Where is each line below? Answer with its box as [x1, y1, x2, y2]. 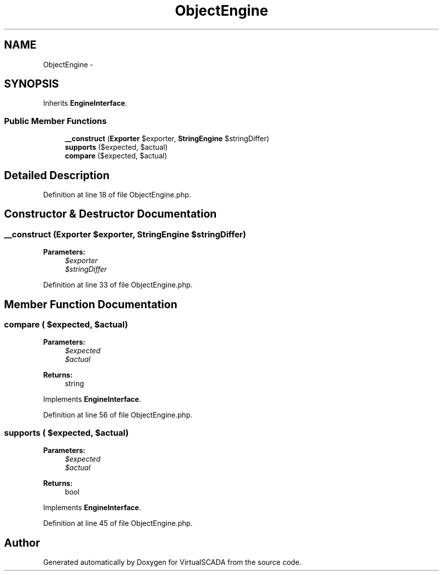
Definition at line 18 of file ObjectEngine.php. [43, 190, 191, 199]
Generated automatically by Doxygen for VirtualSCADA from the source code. [43, 558, 301, 567]
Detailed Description [4, 169, 110, 182]
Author [4, 536, 40, 549]
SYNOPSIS [4, 77, 59, 91]
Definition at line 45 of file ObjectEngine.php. [43, 519, 193, 528]
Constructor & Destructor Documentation [4, 208, 217, 221]
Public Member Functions [4, 115, 107, 126]
